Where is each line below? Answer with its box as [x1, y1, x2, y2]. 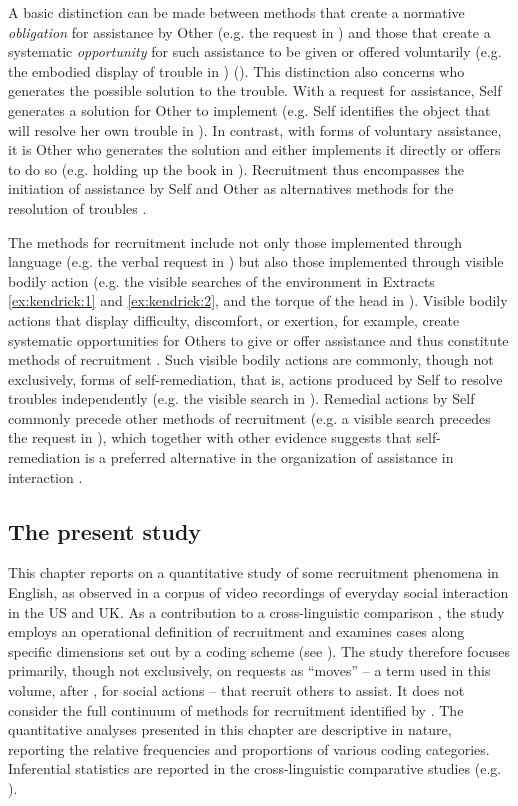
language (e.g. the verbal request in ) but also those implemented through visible [8, 251, 504, 272]
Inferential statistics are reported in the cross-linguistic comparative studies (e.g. [8, 758, 502, 779]
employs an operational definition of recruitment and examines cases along [8, 621, 465, 642]
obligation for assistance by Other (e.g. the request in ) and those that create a [8, 21, 491, 42]
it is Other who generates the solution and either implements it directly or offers [8, 139, 501, 160]
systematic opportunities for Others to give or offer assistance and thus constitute [8, 329, 509, 350]
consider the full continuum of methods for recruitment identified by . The [8, 699, 464, 720]
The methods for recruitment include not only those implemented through [8, 231, 463, 252]
